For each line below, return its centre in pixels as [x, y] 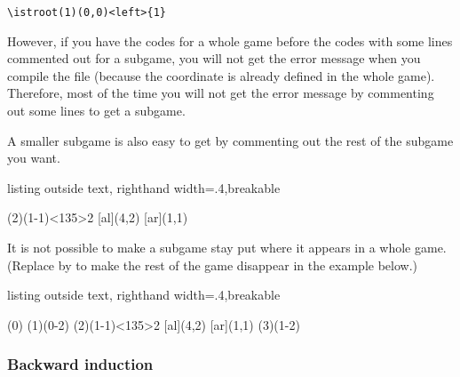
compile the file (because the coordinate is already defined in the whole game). [221, 75]
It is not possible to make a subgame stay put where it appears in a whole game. [227, 247]
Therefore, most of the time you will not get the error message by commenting [221, 93]
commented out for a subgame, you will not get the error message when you [214, 58]
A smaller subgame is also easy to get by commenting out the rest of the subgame [230, 140]
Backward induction [80, 364]
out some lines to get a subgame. [96, 111]
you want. [34, 158]
